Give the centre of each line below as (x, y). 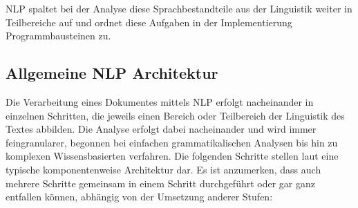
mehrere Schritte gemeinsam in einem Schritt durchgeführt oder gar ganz (160, 183)
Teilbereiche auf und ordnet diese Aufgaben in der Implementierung (149, 22)
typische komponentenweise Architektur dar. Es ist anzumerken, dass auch (163, 169)
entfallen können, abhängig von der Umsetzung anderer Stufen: (139, 197)
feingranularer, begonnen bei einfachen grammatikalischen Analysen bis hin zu (172, 142)
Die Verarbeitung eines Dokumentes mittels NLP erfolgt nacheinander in (160, 101)
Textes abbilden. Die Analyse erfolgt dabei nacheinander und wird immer (161, 129)
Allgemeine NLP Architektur (112, 73)
